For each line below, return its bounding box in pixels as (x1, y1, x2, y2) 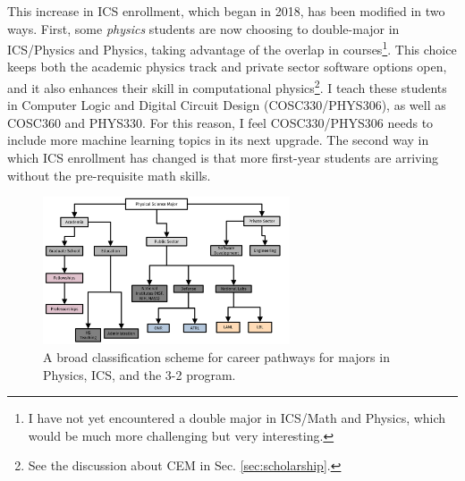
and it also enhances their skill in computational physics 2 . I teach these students (7, 76, 447, 97)
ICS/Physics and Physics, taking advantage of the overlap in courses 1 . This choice (7, 38, 457, 58)
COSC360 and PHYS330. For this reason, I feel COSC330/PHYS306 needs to (7, 113, 434, 131)
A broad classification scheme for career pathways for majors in (43, 348, 390, 367)
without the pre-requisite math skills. (7, 165, 211, 184)
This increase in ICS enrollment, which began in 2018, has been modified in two (7, 2, 445, 20)
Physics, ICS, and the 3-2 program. (43, 365, 236, 384)
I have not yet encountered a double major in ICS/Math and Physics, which (28, 409, 446, 427)
